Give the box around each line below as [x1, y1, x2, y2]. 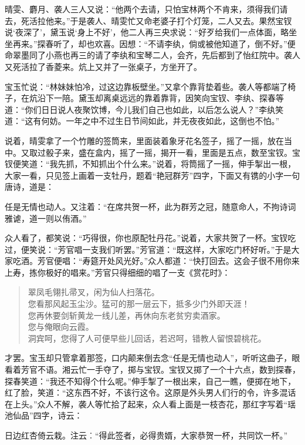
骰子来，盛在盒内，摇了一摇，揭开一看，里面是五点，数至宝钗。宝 [45, 146, 300, 158]
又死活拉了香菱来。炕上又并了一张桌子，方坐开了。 [5, 60, 202, 72]
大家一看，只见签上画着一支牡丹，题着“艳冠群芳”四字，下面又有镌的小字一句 [5, 169, 300, 181]
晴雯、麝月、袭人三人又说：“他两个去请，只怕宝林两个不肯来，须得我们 [5, 3, 280, 15]
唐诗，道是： [5, 180, 54, 193]
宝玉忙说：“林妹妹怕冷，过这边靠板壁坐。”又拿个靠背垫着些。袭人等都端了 [5, 80, 288, 92]
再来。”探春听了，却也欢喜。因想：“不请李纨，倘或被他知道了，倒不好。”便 [12, 37, 296, 49]
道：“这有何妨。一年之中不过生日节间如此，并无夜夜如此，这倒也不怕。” [5, 115, 280, 127]
